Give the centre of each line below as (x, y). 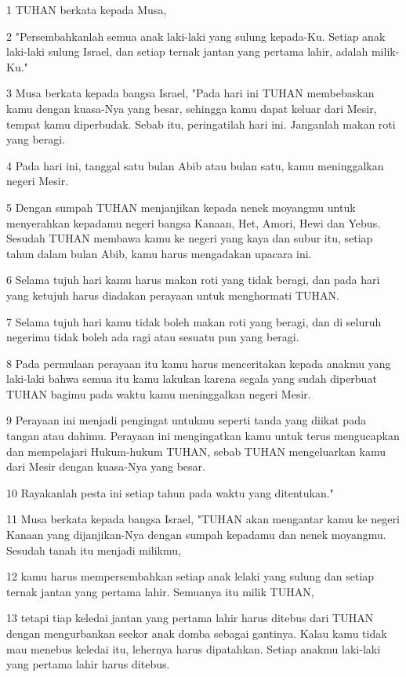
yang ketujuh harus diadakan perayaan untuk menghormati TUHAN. (173, 295)
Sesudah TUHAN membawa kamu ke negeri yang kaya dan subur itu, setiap (190, 238)
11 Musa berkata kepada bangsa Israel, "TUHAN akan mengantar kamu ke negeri (203, 519)
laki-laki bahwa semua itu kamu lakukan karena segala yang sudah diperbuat (192, 379)
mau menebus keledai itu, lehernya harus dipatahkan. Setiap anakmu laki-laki (194, 648)
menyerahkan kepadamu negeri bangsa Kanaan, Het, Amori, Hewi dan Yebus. (194, 222)
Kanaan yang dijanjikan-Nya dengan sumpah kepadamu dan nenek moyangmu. (196, 535)
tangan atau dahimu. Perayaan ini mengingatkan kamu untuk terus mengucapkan (203, 436)
